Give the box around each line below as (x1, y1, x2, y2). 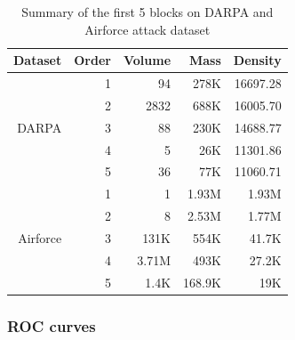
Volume (123, 51, 171, 69)
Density (233, 51, 282, 69)
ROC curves (7, 314, 96, 336)
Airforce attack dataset (84, 20, 211, 38)
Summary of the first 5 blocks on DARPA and (21, 3, 274, 20)
